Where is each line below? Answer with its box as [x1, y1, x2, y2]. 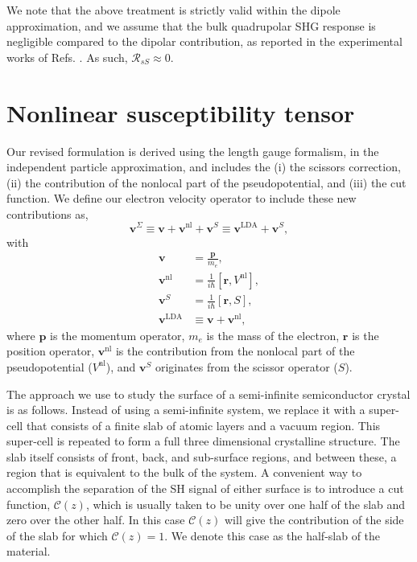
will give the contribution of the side [225, 511, 404, 528]
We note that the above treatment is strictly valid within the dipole [6, 2, 341, 18]
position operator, [6, 343, 95, 359]
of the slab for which [6, 527, 108, 544]
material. [6, 543, 51, 560]
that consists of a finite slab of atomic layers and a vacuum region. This [26, 416, 381, 433]
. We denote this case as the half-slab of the [164, 527, 381, 544]
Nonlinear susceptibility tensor [6, 96, 355, 129]
